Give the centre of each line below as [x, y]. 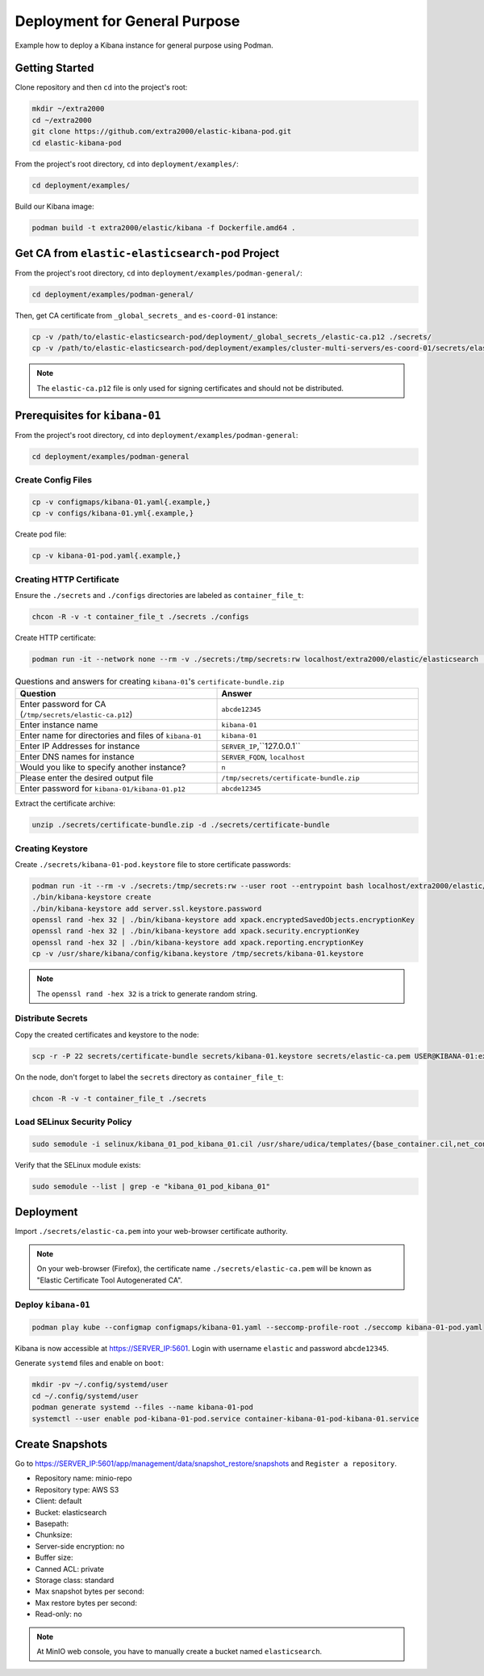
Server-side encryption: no [80, 1546]
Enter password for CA [63, 705]
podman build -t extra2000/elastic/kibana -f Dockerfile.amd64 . [164, 227]
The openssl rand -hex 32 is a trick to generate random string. [147, 993]
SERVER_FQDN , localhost [263, 757]
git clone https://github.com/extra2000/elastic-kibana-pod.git [162, 132]
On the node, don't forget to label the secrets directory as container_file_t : [149, 1077]
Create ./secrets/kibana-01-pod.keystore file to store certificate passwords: [153, 864]
